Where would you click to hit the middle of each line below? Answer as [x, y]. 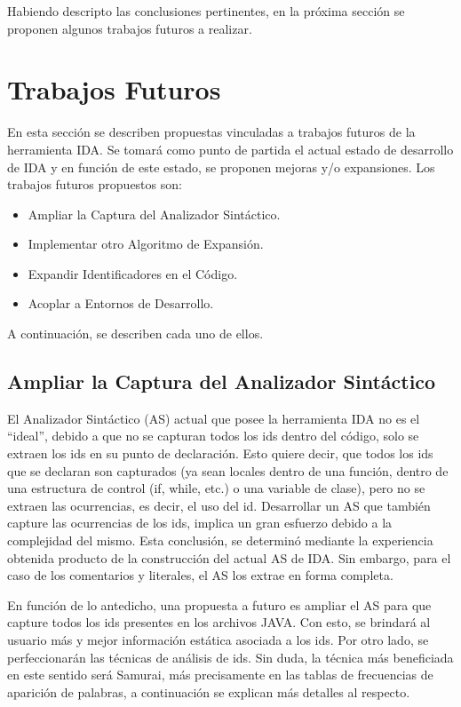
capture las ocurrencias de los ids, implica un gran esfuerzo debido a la [200, 523]
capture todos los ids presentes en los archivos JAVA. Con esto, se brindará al [219, 622]
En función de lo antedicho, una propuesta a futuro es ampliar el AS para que [219, 604]
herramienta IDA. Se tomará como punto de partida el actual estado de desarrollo [230, 149]
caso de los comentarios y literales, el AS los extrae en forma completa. [200, 575]
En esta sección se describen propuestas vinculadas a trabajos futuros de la [211, 132]
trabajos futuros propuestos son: [95, 184]
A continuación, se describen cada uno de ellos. [135, 334]
